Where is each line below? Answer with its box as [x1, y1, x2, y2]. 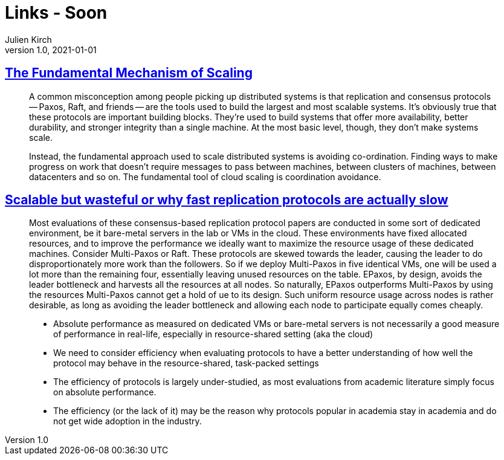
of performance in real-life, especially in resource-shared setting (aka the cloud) [53, 329, 373, 340]
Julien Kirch [5, 34, 52, 45]
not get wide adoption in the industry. [53, 416, 202, 427]
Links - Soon [5, 2, 108, 23]
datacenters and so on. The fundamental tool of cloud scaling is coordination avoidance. [29, 171, 381, 182]
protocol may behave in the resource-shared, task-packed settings [53, 358, 319, 369]
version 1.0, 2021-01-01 [5, 44, 97, 55]
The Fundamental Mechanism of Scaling [5, 65, 253, 81]
